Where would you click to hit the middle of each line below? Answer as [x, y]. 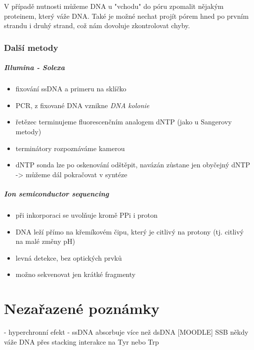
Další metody [31, 47]
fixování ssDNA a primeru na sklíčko [71, 89]
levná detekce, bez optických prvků [69, 257]
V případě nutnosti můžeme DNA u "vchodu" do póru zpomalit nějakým [114, 6]
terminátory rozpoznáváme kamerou [70, 148]
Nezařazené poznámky [82, 308]
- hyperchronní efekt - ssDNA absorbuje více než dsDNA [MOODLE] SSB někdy [126, 332]
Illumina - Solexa [34, 67]
